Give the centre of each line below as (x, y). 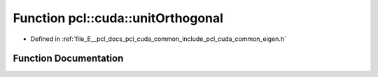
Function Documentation (68, 59)
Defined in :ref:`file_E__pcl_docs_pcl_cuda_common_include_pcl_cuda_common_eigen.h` (159, 39)
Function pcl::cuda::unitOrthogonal (118, 18)
